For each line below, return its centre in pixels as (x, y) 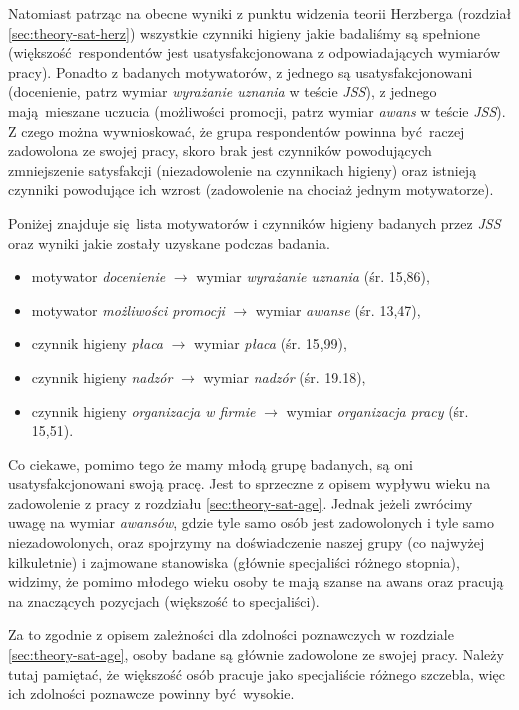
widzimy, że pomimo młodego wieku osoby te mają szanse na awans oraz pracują (256, 581)
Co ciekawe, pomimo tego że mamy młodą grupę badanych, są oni (210, 463)
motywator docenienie (98, 276)
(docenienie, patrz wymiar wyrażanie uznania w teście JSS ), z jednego (222, 91)
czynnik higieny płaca (97, 343)
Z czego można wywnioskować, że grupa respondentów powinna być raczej (236, 130)
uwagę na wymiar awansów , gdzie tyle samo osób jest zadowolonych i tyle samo (251, 522)
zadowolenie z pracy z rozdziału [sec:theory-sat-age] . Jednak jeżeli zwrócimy (240, 502)
